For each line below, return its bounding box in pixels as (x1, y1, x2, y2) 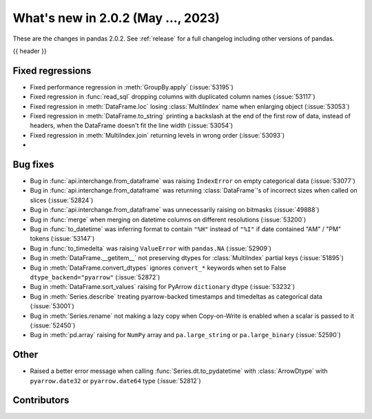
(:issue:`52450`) (30, 321, 76, 330)
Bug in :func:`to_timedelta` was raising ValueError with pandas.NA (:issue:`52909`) (30, 244, 272, 253)
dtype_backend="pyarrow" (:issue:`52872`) (30, 273, 161, 281)
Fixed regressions (12, 65, 92, 76)
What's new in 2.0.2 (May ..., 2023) (12, 10, 220, 25)
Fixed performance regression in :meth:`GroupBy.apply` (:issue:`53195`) (30, 83, 234, 91)
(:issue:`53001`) (30, 302, 75, 310)
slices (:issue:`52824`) (30, 196, 94, 204)
